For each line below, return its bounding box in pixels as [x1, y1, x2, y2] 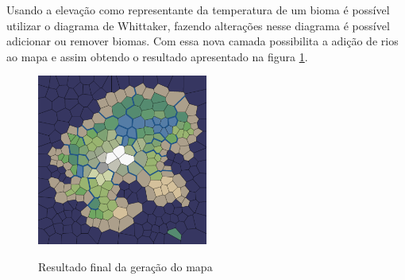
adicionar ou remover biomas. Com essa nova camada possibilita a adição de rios [6, 33, 399, 49]
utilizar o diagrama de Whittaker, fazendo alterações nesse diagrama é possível [6, 17, 390, 33]
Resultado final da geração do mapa [38, 258, 213, 274]
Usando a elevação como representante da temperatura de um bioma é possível [6, 2, 390, 17]
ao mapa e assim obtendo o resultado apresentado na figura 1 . [6, 48, 308, 64]
